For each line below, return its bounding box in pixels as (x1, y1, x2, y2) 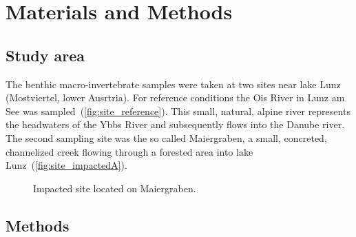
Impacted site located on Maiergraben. (33, 181, 196, 195)
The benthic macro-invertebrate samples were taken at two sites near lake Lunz (6, 76, 341, 91)
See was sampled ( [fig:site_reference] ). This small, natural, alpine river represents (6, 103, 350, 118)
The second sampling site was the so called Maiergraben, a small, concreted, (6, 130, 327, 145)
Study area (6, 44, 85, 65)
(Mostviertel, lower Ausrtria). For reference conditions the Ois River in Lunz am (6, 90, 345, 105)
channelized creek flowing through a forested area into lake (6, 144, 253, 158)
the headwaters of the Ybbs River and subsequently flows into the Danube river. (6, 117, 345, 132)
